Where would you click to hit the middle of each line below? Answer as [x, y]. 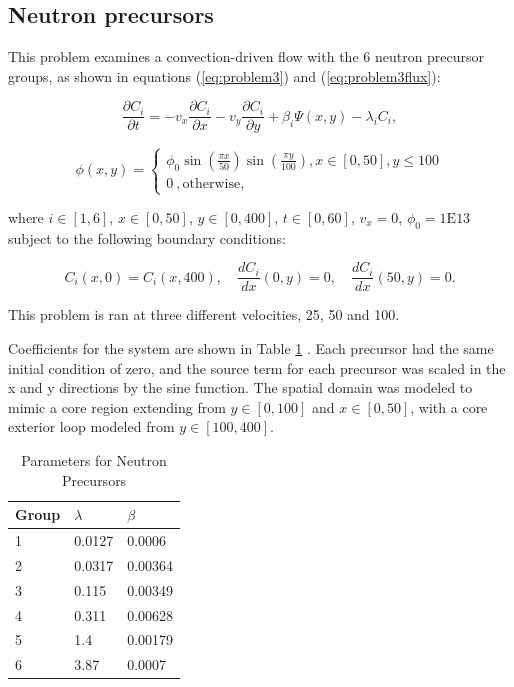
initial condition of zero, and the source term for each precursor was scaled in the [257, 367]
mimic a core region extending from [117, 406]
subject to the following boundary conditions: [147, 237]
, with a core [449, 406]
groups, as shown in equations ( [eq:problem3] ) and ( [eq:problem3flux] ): [224, 75]
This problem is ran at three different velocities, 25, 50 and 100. [204, 314]
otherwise [211, 183]
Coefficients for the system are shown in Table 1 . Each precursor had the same [251, 348]
